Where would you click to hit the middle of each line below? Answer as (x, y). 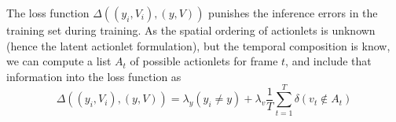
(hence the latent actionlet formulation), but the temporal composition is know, (198, 45)
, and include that (328, 61)
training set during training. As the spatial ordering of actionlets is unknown (191, 30)
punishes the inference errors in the (293, 13)
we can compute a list (59, 61)
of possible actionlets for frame (204, 61)
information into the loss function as (94, 76)
